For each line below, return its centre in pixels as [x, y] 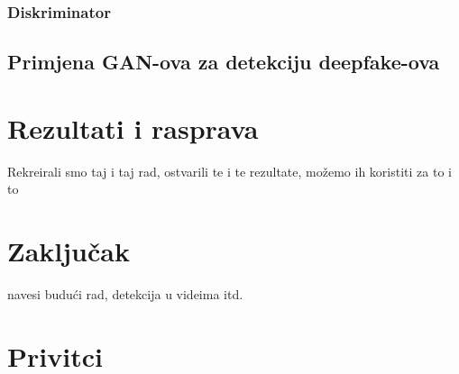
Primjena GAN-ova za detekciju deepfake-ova [224, 62]
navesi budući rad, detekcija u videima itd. [125, 294]
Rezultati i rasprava [133, 128]
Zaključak [69, 251]
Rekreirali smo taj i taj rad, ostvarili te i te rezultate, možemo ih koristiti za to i [229, 171]
